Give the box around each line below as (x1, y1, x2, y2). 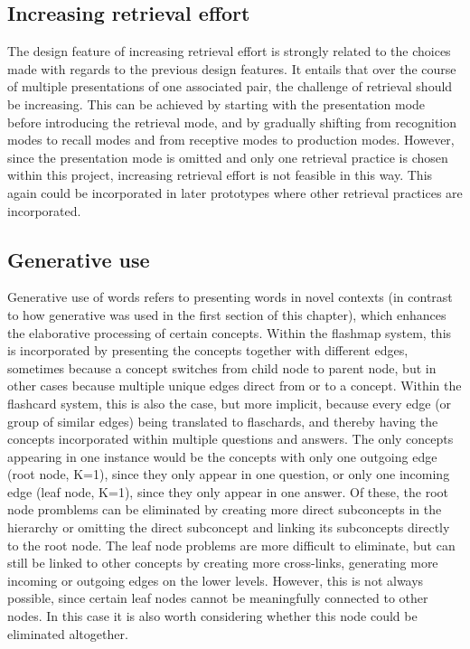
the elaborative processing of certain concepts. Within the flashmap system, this (7, 323, 452, 342)
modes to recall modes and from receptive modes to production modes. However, (7, 130, 455, 149)
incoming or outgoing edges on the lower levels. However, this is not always (7, 570, 424, 589)
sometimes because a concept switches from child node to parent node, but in (7, 358, 437, 377)
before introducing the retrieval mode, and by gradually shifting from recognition (7, 112, 457, 131)
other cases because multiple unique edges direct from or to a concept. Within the (7, 376, 462, 395)
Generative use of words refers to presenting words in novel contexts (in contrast (7, 287, 453, 306)
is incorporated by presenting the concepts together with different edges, (7, 341, 409, 360)
